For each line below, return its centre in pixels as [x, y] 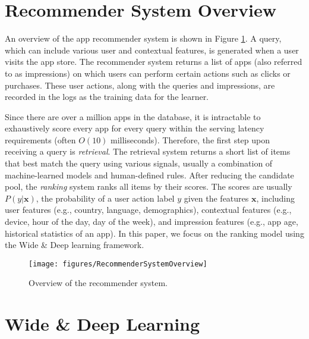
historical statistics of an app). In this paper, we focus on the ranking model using [154, 233]
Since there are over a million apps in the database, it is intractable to [133, 116]
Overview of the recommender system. [98, 283]
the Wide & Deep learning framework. [75, 245]
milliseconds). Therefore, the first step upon [190, 139]
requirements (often [40, 139]
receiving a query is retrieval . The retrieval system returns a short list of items [148, 151]
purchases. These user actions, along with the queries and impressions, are [140, 85]
